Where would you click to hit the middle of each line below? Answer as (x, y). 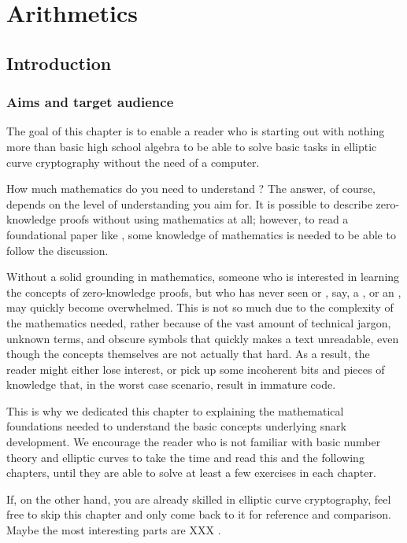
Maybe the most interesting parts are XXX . (114, 530)
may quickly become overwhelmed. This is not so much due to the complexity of (200, 307)
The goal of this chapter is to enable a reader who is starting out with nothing (196, 131)
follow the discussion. (57, 250)
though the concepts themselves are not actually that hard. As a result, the (188, 354)
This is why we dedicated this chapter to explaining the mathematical (175, 410)
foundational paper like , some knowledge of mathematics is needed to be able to (201, 234)
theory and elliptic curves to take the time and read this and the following (185, 457)
